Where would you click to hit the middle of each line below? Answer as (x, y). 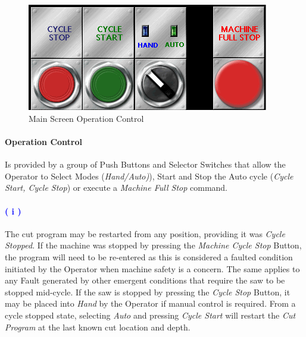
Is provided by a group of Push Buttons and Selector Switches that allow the (145, 164)
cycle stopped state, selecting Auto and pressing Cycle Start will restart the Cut (150, 315)
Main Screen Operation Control (86, 118)
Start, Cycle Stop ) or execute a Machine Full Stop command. (116, 188)
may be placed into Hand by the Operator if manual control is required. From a (150, 303)
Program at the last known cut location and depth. (98, 327)
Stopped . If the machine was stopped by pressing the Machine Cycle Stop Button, (153, 245)
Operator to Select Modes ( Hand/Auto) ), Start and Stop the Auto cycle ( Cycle (149, 176)
